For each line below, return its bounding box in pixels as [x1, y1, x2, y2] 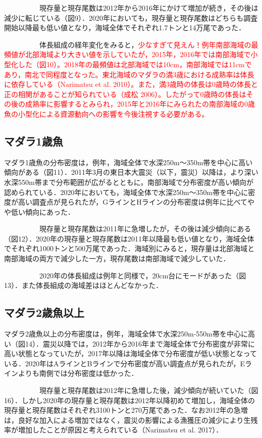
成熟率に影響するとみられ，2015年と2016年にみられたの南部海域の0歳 [25, 99, 255, 109]
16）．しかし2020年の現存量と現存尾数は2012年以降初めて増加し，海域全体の [4, 395, 255, 405]
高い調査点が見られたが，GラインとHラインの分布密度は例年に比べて [18, 197, 248, 207]
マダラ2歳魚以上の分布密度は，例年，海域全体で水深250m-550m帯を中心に [4, 328, 248, 339]
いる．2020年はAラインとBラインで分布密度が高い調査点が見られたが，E [4, 358, 245, 368]
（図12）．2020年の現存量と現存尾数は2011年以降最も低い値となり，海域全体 [4, 233, 254, 244]
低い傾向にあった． [11, 206, 75, 217]
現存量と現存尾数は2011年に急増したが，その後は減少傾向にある [39, 223, 251, 234]
